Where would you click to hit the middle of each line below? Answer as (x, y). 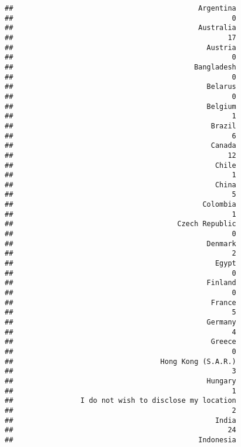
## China (120, 185)
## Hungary (120, 381)
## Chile (120, 165)
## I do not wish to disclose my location (120, 401)
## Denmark (120, 244)
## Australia (120, 28)
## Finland (120, 283)
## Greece (120, 342)
